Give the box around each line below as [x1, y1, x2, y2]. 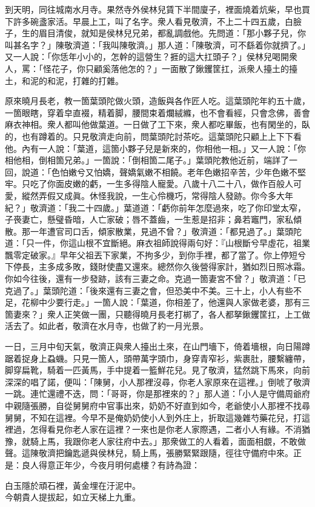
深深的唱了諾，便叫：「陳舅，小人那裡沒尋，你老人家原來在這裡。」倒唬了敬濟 [5, 375, 310, 388]
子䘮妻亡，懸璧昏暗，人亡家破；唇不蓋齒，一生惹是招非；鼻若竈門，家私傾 [5, 213, 302, 226]
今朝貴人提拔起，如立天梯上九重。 [5, 491, 141, 503]
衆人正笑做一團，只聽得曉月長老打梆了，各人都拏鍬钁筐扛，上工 [47, 307, 302, 320]
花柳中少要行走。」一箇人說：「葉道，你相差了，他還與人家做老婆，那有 [21, 296, 302, 309]
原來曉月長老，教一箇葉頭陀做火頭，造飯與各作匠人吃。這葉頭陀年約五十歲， [5, 94, 310, 107]
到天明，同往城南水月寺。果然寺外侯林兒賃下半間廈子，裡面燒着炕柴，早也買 [5, 3, 310, 15]
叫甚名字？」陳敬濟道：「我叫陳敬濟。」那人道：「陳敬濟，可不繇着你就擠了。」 [5, 38, 310, 51]
